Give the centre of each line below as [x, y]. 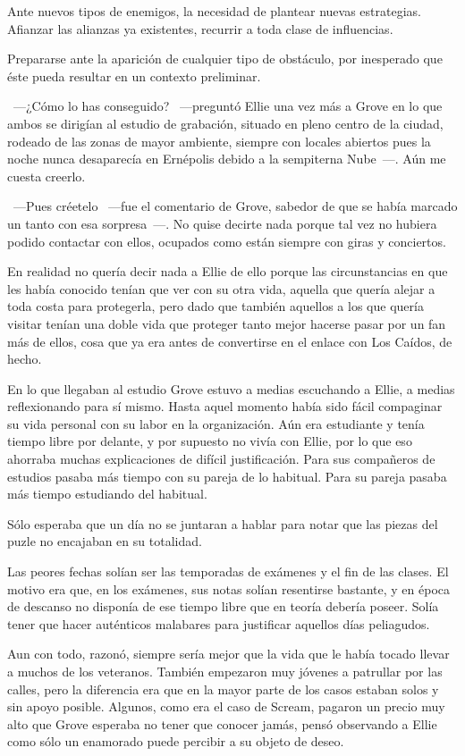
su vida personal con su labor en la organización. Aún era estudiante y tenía [216, 423]
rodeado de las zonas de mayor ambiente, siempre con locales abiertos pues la [219, 141]
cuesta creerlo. [46, 176]
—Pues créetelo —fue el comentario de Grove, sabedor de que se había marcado [235, 206]
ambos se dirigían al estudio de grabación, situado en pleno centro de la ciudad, [225, 123]
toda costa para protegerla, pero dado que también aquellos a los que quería [216, 306]
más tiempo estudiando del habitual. [107, 494]
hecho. [25, 359]
